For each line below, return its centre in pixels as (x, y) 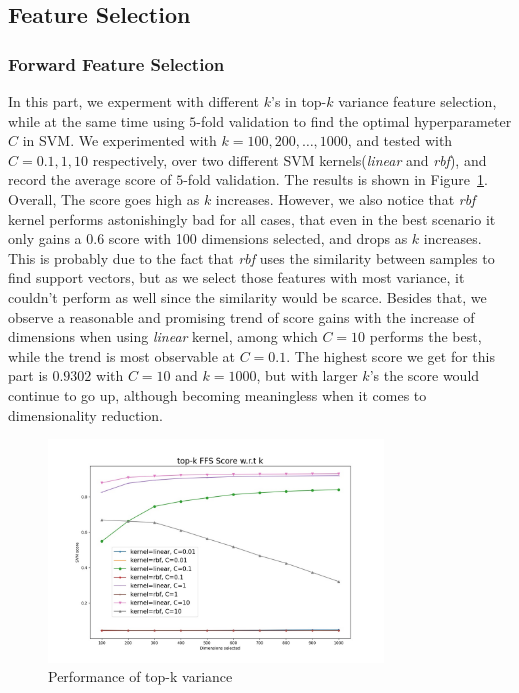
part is (28, 375)
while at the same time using (96, 120)
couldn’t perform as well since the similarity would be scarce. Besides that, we (247, 296)
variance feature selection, (417, 101)
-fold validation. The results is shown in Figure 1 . (335, 179)
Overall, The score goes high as (104, 198)
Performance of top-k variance (140, 676)
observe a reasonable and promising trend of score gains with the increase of (241, 316)
